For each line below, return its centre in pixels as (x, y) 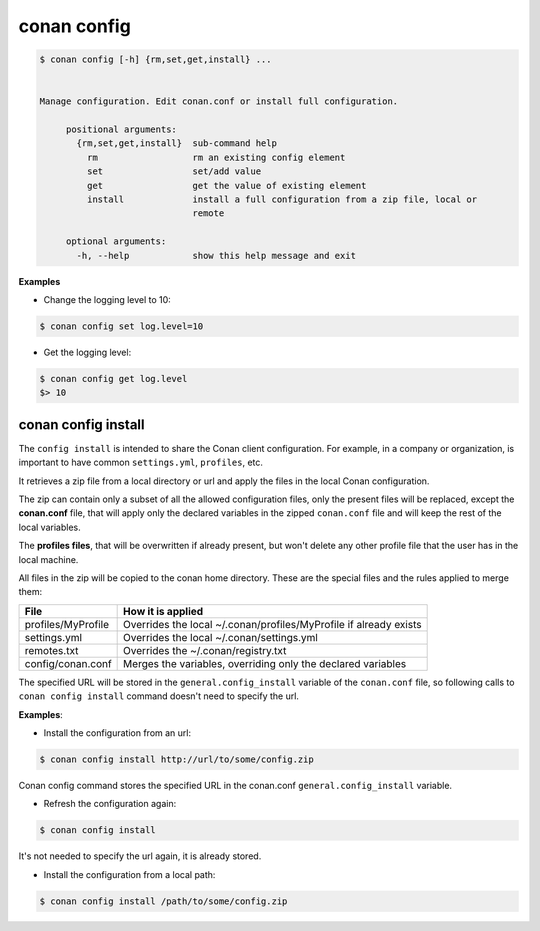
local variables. (49, 527)
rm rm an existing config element (216, 157)
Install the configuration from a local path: (129, 874)
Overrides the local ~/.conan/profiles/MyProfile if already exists (272, 624)
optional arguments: (116, 241)
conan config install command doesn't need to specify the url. (159, 696)
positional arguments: (121, 129)
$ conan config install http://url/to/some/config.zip (176, 759)
